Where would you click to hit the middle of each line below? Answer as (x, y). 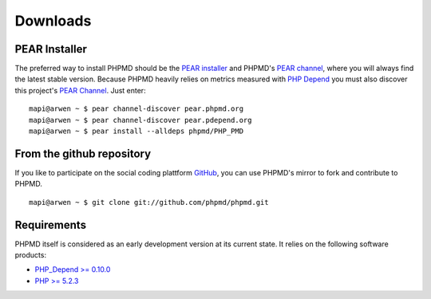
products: (31, 255)
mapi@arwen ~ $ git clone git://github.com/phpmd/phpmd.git (149, 202)
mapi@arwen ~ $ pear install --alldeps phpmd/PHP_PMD (136, 131)
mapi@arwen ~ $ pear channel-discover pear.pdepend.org (140, 120)
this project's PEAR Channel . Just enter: (81, 90)
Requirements (51, 224)
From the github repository (83, 153)
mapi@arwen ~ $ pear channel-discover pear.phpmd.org (136, 109)
